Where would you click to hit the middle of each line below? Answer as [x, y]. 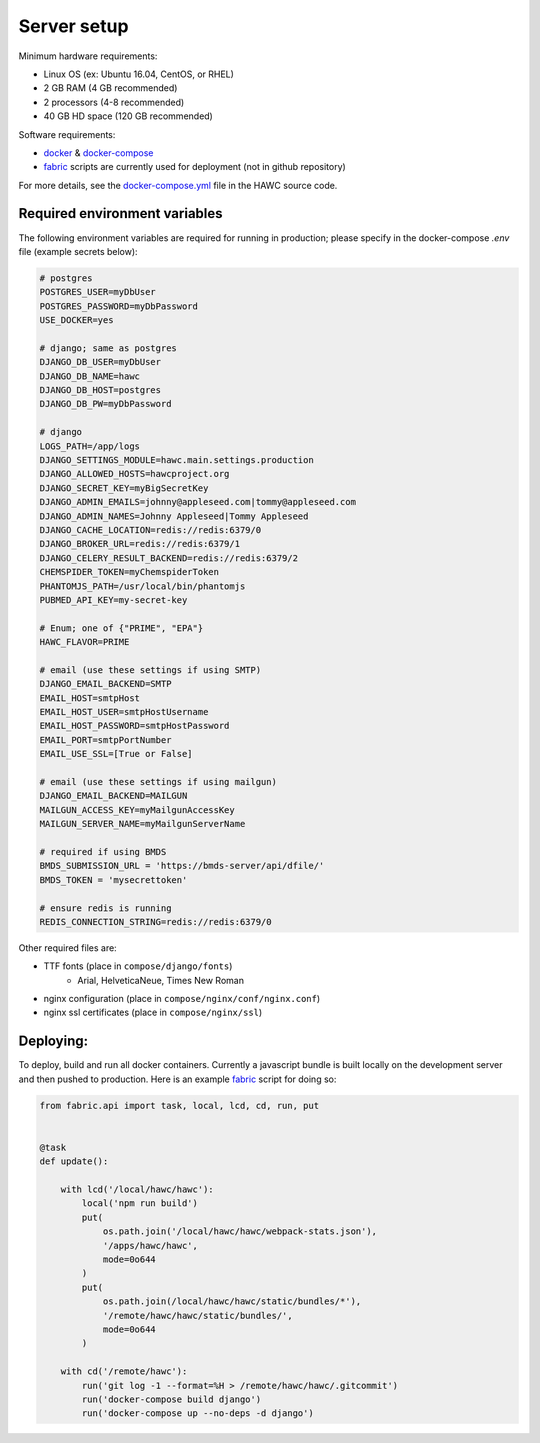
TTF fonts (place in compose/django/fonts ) [138, 966]
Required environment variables [121, 213]
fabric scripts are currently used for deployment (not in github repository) [195, 167]
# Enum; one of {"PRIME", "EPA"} [121, 628]
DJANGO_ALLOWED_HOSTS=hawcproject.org [134, 474]
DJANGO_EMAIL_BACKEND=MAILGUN [113, 796]
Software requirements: [67, 134]
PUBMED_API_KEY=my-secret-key [113, 599]
